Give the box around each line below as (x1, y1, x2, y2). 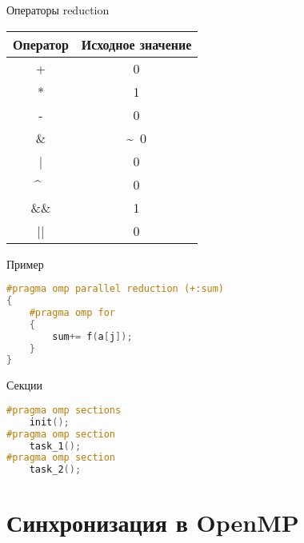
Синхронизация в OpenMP (6, 506, 299, 539)
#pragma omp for (29, 306, 116, 318)
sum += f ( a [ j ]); (52, 330, 133, 342)
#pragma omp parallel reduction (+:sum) (6, 283, 225, 295)
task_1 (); (29, 440, 82, 452)
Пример (6, 255, 44, 272)
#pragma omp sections (6, 404, 122, 416)
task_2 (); (29, 464, 82, 476)
